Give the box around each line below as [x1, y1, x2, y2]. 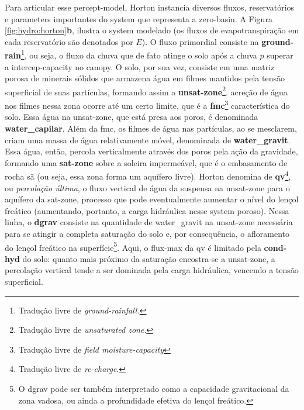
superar [267, 49, 293, 61]
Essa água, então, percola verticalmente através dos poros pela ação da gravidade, [5, 145, 298, 157]
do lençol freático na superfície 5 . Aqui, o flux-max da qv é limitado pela [5, 239, 261, 253]
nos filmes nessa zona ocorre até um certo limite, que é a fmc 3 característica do [5, 98, 290, 111]
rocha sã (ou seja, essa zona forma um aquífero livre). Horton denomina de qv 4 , [5, 168, 291, 182]
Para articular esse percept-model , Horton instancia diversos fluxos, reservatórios [5, 1, 295, 13]
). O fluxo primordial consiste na [141, 35, 259, 47]
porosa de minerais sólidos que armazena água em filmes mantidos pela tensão [5, 72, 285, 84]
